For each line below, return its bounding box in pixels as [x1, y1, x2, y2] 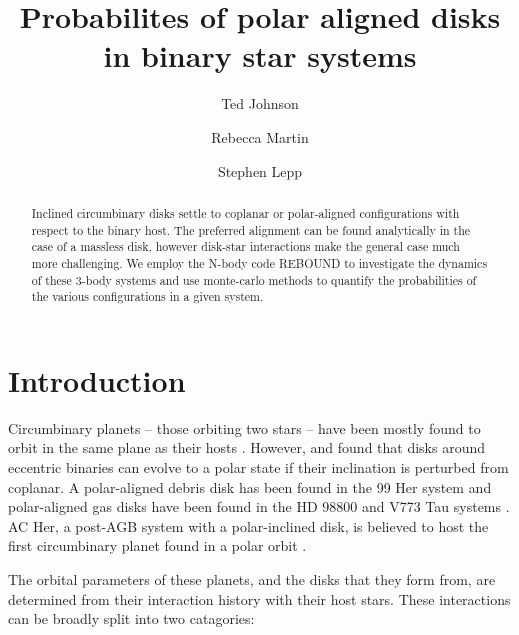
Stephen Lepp [217, 160, 303, 181]
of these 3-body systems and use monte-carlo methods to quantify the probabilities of [31, 271, 477, 288]
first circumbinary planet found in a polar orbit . [8, 535, 307, 556]
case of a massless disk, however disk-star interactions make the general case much [31, 238, 460, 255]
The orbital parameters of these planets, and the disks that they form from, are [8, 568, 496, 589]
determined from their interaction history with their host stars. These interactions [8, 588, 511, 609]
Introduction [8, 359, 186, 400]
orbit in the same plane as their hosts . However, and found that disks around [8, 437, 486, 458]
